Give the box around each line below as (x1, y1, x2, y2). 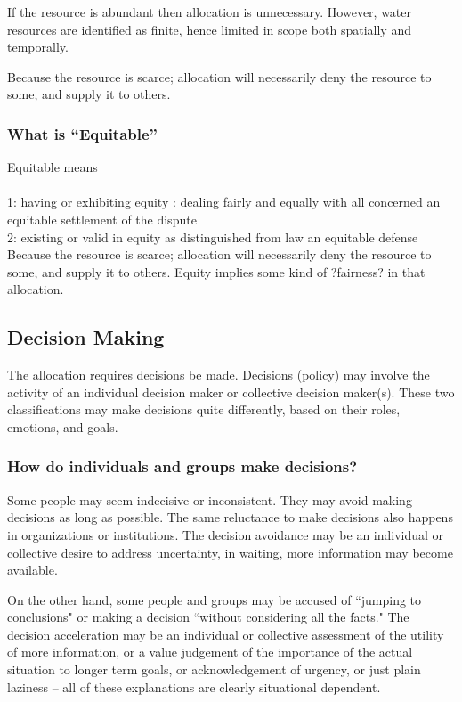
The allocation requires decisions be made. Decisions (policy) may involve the (7, 365, 430, 384)
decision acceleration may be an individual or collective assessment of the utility (7, 624, 444, 643)
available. (7, 560, 58, 579)
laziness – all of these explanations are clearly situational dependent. (7, 677, 381, 696)
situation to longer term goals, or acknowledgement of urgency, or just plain (7, 660, 421, 679)
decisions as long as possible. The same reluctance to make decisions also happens (7, 508, 453, 526)
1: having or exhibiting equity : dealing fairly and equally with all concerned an (7, 192, 441, 211)
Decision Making (7, 323, 165, 351)
